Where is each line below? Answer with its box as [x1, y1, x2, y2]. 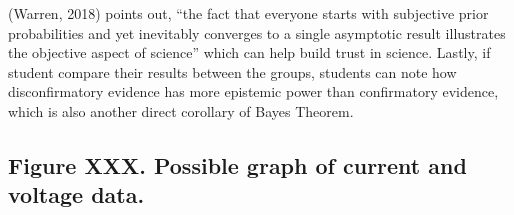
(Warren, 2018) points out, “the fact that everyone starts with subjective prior [8, 3, 489, 23]
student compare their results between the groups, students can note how [8, 61, 457, 82]
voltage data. [8, 179, 145, 210]
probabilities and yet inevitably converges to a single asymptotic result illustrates [8, 22, 506, 43]
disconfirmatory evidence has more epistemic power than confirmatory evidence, [8, 81, 499, 102]
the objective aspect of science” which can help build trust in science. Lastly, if [8, 42, 491, 63]
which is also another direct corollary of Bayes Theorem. [8, 100, 354, 121]
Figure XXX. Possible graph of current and [8, 149, 467, 180]
